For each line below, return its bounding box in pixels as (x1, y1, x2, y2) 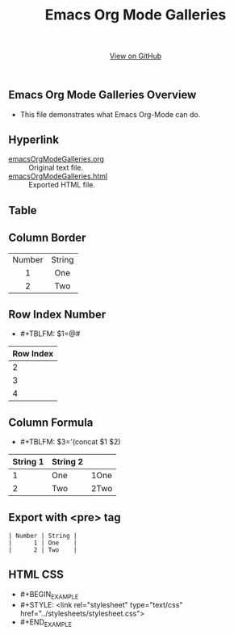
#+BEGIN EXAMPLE (19, 589, 79, 601)
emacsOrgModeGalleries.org (8, 154, 105, 164)
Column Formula (8, 415, 94, 429)
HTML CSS (8, 568, 65, 582)
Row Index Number (8, 308, 107, 322)
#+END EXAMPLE (19, 616, 73, 629)
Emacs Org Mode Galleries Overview (8, 88, 197, 102)
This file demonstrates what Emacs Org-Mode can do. (19, 109, 201, 119)
